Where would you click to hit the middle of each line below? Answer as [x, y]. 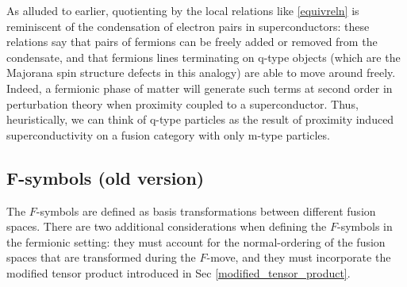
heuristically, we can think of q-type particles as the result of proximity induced [200, 119]
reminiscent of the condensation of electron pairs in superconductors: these [188, 26]
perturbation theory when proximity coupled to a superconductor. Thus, [182, 103]
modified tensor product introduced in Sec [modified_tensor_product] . [179, 272]
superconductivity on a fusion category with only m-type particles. [168, 134]
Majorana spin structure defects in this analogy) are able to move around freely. [201, 73]
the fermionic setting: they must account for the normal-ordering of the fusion [196, 241]
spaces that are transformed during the [101, 257]
